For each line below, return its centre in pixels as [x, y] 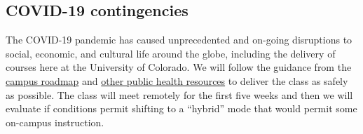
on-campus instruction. [55, 122]
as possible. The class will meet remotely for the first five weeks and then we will [179, 94]
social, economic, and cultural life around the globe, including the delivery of [171, 53]
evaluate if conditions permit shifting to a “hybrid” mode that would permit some [181, 108]
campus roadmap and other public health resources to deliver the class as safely [177, 80]
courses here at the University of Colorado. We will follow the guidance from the [179, 67]
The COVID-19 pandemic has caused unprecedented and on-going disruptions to [179, 40]
